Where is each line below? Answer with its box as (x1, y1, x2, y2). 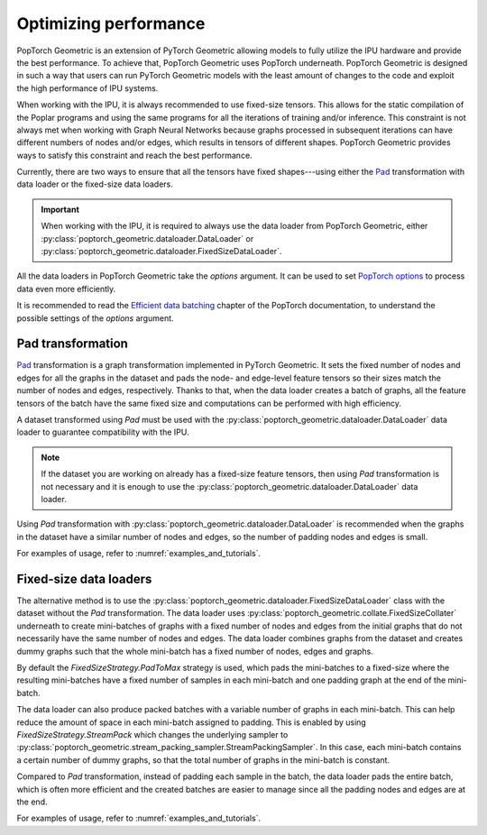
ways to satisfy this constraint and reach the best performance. (16, 150, 253, 161)
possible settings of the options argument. (16, 312, 175, 324)
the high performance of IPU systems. (16, 82, 159, 94)
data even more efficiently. (16, 283, 116, 294)
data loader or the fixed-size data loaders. (16, 179, 173, 189)
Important (41, 204, 80, 215)
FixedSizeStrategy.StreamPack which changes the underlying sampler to (16, 729, 289, 739)
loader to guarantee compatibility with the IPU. (16, 427, 189, 437)
